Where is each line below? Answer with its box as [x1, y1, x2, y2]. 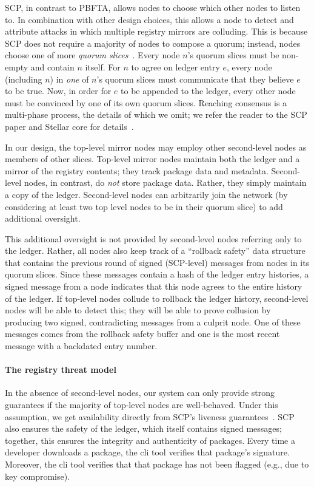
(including [5, 72, 42, 85]
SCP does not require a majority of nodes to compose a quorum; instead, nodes [5, 36, 301, 49]
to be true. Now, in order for [5, 84, 112, 97]
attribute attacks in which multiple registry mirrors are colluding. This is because [5, 25, 308, 38]
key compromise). [5, 469, 70, 482]
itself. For [85, 60, 121, 73]
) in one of [50, 72, 89, 85]
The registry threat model [5, 363, 116, 376]
